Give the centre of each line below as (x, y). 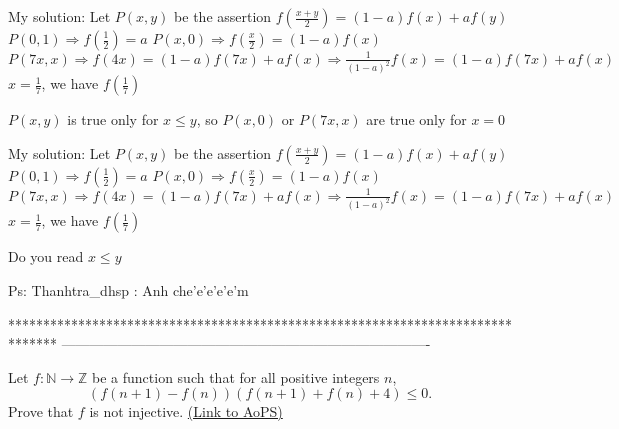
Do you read (46, 256)
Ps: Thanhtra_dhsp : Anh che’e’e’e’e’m (128, 289)
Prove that (41, 411)
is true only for (113, 119)
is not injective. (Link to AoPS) (186, 411)
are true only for (416, 119)
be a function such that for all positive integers (236, 376)
